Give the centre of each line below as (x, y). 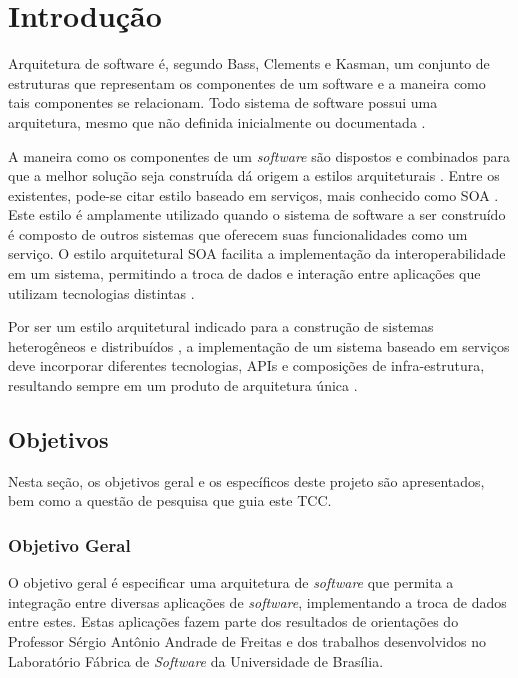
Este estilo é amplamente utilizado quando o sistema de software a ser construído (257, 214)
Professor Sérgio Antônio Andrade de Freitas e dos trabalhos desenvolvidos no (247, 641)
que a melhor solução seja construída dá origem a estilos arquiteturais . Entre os (254, 175)
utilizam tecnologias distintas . (101, 292)
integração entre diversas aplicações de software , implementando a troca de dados (257, 601)
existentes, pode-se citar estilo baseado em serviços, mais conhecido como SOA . (253, 194)
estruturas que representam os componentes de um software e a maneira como (247, 82)
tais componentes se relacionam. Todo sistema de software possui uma (223, 102)
